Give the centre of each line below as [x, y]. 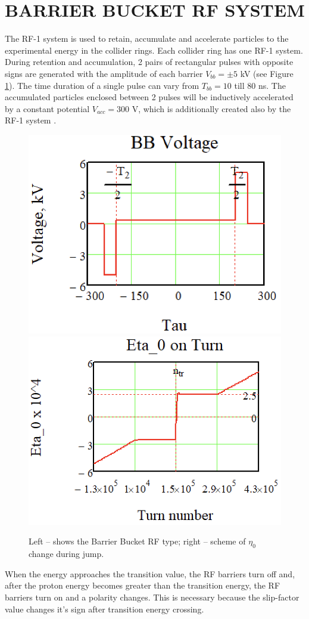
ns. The [272, 85]
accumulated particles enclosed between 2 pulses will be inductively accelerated [149, 97]
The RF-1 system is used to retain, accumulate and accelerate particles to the [147, 38]
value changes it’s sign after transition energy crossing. [104, 609]
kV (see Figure [267, 73]
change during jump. [66, 554]
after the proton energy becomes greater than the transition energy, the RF [143, 585]
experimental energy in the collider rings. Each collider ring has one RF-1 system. [154, 50]
